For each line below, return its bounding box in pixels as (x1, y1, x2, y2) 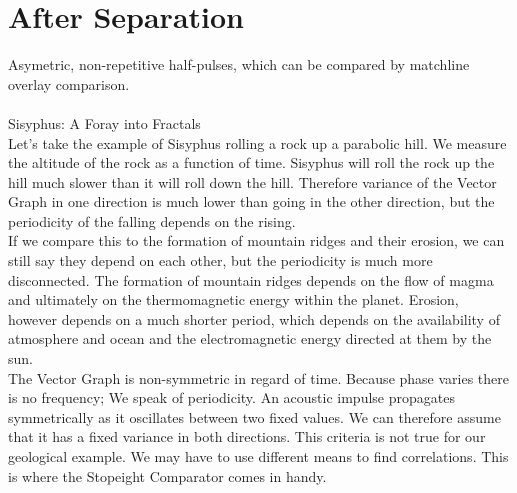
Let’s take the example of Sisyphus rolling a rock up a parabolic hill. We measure (8, 132, 507, 153)
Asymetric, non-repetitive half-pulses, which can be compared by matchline (8, 54, 470, 75)
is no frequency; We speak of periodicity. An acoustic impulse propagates (8, 387, 455, 408)
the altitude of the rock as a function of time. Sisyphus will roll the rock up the (8, 152, 495, 173)
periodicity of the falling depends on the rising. (8, 210, 296, 231)
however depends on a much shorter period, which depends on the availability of (8, 308, 500, 329)
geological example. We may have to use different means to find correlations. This (8, 446, 509, 466)
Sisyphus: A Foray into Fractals (8, 112, 201, 133)
